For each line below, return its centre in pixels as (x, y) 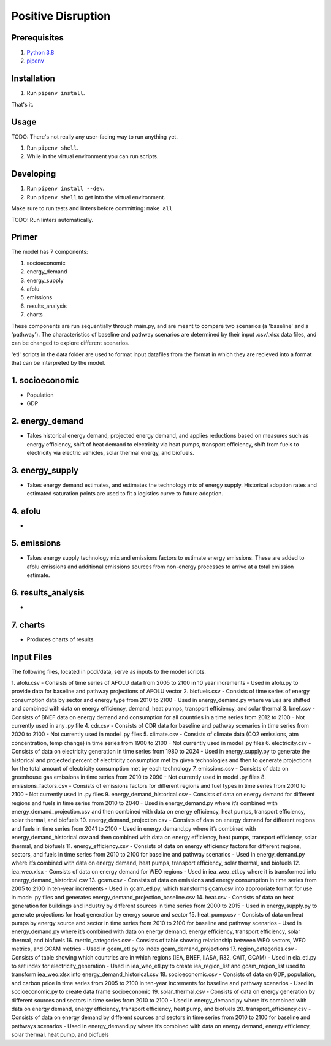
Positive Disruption (61, 16)
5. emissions (36, 544)
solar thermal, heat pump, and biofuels (60, 1035)
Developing (34, 174)
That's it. (22, 104)
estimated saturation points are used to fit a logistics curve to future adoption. (125, 494)
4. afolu (26, 511)
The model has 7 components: (50, 252)
